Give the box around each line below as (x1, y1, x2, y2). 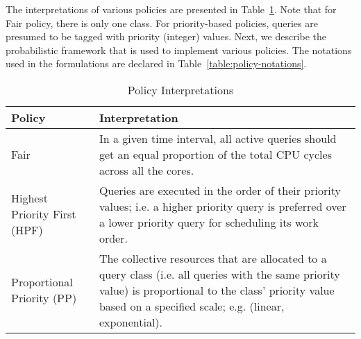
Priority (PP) (11, 290, 77, 306)
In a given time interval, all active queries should (99, 130, 337, 146)
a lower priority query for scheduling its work (99, 214, 319, 230)
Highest (11, 190, 48, 207)
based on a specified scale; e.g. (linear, (99, 297, 285, 314)
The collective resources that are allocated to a (99, 250, 327, 266)
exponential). (99, 313, 163, 330)
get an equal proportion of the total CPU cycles (99, 146, 332, 162)
